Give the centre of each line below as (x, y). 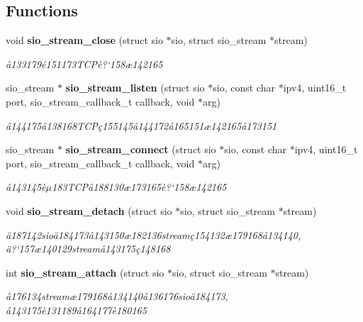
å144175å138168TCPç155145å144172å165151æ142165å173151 (141, 125)
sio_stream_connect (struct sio (141, 149)
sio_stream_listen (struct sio (135, 88)
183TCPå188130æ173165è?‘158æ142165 (139, 187)
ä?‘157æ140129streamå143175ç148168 (88, 249)
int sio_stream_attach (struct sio (85, 272)
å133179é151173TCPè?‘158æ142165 (84, 63)
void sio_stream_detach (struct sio (89, 210)
